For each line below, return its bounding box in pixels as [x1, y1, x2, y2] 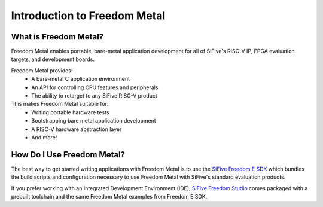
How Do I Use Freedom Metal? [11, 150, 126, 160]
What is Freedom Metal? [11, 32, 104, 42]
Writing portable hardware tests [31, 108, 109, 116]
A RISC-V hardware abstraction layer [31, 126, 122, 133]
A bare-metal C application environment [31, 75, 130, 83]
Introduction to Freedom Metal [11, 9, 166, 22]
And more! [31, 133, 57, 141]
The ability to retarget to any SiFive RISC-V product [31, 92, 158, 99]
